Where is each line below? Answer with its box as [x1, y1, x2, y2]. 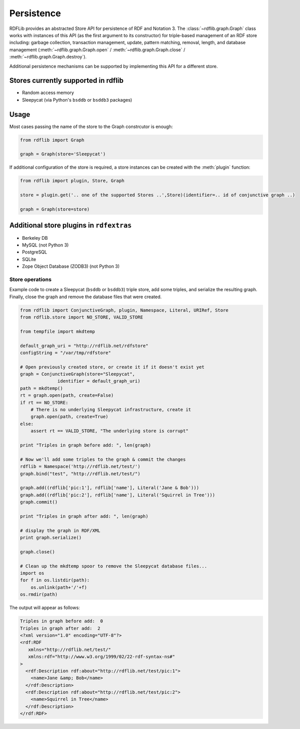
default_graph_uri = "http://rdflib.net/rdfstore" [20, 343, 149, 348]
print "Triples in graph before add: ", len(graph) [20, 442, 152, 448]
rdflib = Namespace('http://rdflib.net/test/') [20, 464, 140, 469]
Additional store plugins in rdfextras [9, 221, 132, 230]
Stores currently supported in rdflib [9, 76, 124, 85]
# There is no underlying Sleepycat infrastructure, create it [30, 407, 192, 413]
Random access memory [22, 89, 74, 96]
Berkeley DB [22, 235, 48, 241]
